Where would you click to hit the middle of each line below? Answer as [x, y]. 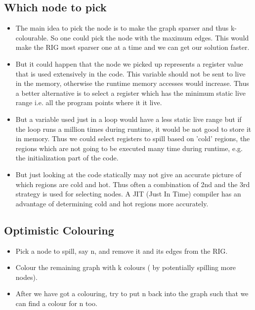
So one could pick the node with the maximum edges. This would [150, 37]
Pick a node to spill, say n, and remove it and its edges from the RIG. [122, 251]
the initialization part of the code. [67, 158]
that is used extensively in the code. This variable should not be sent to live [130, 73]
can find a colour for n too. [56, 303]
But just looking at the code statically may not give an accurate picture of [128, 174]
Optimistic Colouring [59, 230]
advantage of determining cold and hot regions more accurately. [112, 203]
